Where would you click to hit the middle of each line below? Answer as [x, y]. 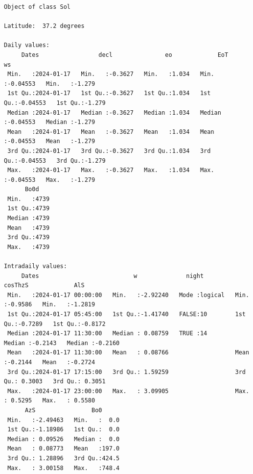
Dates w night [113, 276]
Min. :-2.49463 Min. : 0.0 [64, 420]
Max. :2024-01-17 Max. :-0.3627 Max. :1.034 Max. [111, 170]
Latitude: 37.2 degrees [44, 26]
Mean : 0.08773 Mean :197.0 [64, 449]
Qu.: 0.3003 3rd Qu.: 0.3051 [55, 382]
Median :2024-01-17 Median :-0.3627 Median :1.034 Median [114, 112]
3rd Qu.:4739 [29, 237]
